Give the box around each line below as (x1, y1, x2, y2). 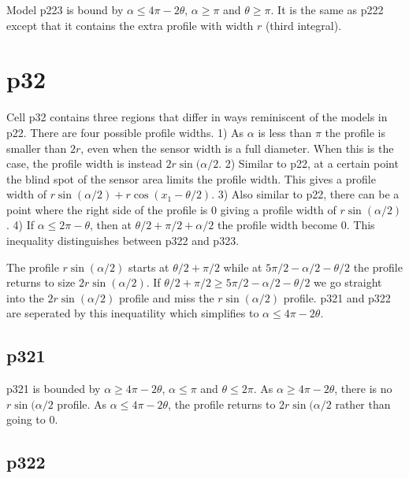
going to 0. (6, 411, 58, 428)
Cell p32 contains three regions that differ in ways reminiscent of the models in (6, 109, 388, 125)
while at (223, 258, 262, 275)
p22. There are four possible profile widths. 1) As (6, 124, 244, 140)
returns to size (6, 274, 76, 291)
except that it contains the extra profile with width (6, 17, 254, 33)
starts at (128, 258, 169, 275)
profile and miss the (118, 289, 214, 306)
